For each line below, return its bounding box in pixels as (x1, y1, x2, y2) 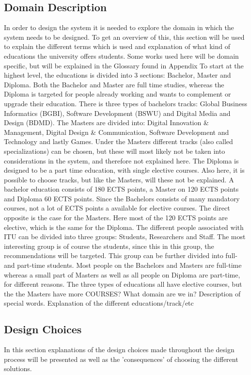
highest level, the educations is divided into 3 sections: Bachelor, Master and (4, 70, 231, 80)
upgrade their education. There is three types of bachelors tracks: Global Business (4, 98, 247, 108)
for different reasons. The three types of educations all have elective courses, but (4, 279, 242, 289)
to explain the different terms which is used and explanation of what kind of (4, 41, 230, 51)
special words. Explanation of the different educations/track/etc (4, 298, 194, 308)
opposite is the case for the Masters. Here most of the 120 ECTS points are (4, 212, 228, 223)
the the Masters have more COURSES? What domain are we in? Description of (4, 288, 241, 298)
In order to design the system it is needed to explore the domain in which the (4, 22, 234, 33)
